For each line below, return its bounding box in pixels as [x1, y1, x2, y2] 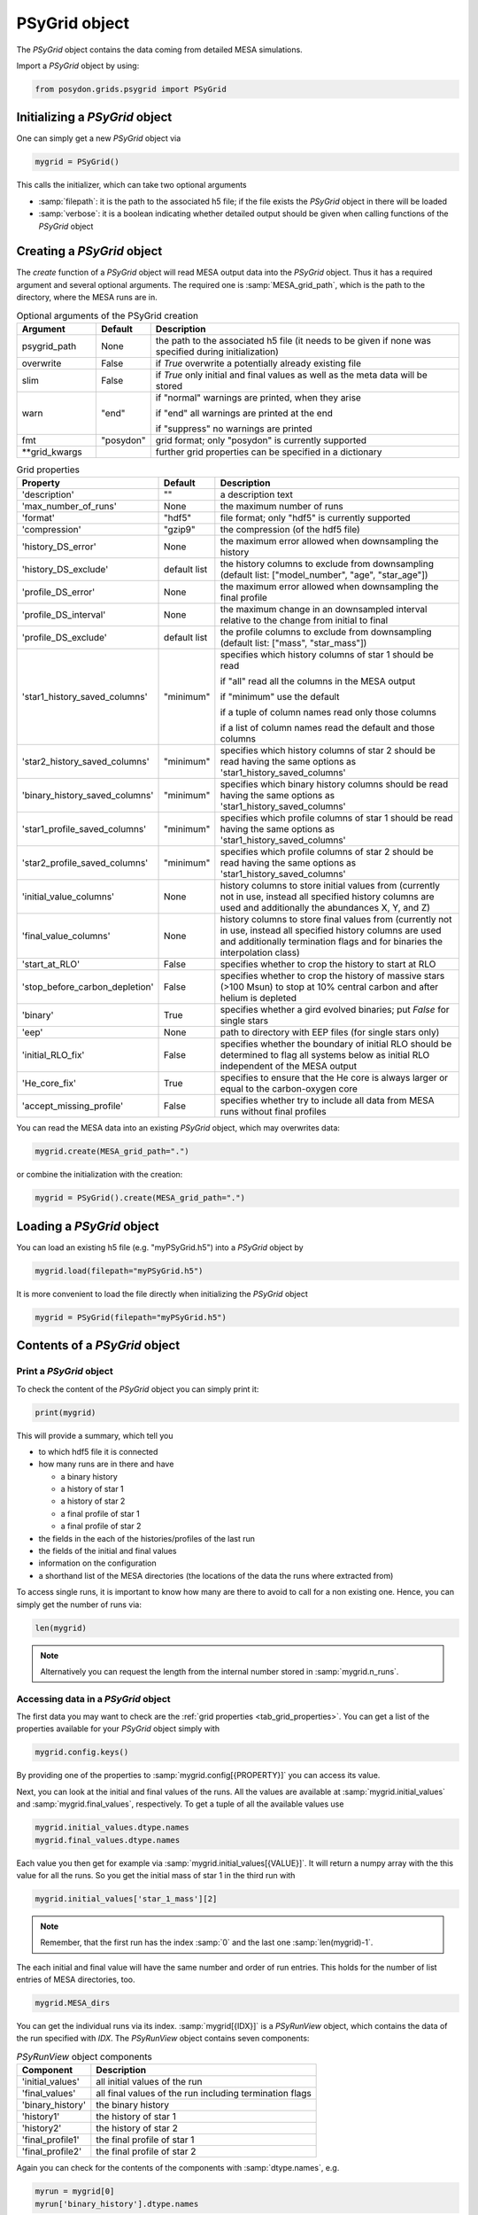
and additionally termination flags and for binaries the [220, 936, 443, 948]
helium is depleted [220, 992, 297, 1005]
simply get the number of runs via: [16, 1599, 142, 1610]
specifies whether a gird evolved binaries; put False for [220, 1004, 451, 1016]
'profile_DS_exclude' [21, 632, 108, 644]
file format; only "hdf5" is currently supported [220, 512, 411, 525]
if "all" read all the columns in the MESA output [220, 675, 416, 688]
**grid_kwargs [21, 446, 83, 458]
